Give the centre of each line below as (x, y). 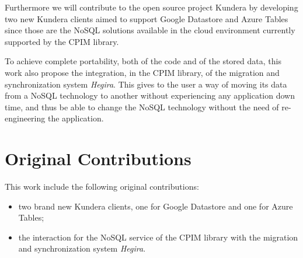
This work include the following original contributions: (102, 186)
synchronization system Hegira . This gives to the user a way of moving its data (146, 84)
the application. (76, 118)
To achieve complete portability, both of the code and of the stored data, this (143, 61)
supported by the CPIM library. (62, 41)
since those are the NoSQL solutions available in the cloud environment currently (150, 30)
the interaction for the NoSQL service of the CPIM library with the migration (158, 237)
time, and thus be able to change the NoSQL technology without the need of (142, 107)
